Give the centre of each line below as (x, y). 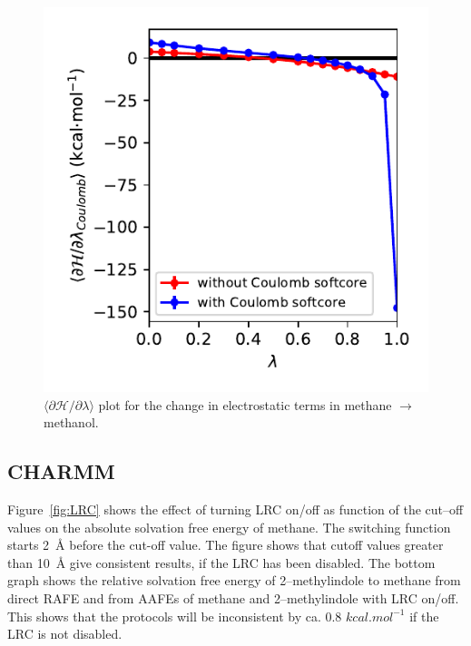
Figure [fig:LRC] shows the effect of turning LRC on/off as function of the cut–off (235, 509)
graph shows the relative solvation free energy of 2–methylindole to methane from (234, 580)
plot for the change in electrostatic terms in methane (245, 404)
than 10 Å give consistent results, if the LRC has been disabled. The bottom (221, 562)
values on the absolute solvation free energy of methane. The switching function (229, 527)
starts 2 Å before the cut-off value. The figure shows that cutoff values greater (226, 545)
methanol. (71, 422)
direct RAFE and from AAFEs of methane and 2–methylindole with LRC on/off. (233, 597)
